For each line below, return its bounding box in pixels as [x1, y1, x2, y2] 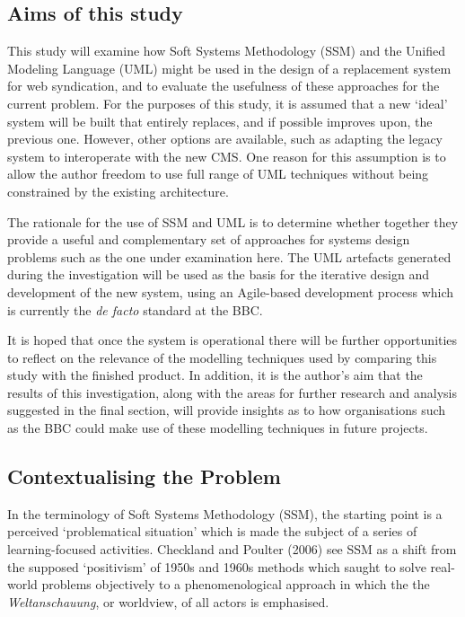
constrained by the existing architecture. [7, 181, 229, 200]
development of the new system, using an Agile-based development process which [7, 282, 454, 301]
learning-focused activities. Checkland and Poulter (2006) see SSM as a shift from [7, 540, 457, 559]
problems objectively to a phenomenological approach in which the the [41, 575, 430, 594]
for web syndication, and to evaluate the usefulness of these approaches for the [7, 76, 440, 95]
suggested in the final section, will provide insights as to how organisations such [7, 401, 446, 419]
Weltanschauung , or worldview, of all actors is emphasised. [7, 592, 329, 611]
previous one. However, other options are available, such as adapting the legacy [7, 129, 443, 148]
